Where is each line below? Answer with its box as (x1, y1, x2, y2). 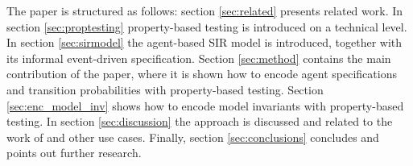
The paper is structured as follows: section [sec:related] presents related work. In (6, 2, 403, 19)
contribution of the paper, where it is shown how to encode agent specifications (6, 65, 397, 82)
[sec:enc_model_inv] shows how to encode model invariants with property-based (6, 97, 404, 114)
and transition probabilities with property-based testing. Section (6, 81, 324, 98)
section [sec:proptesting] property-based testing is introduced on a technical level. (6, 18, 407, 35)
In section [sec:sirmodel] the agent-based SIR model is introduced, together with (6, 34, 403, 51)
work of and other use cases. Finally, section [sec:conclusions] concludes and (6, 128, 379, 145)
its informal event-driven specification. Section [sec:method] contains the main (6, 49, 391, 66)
